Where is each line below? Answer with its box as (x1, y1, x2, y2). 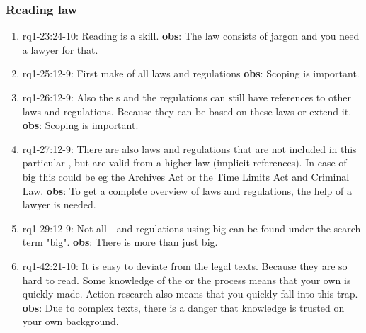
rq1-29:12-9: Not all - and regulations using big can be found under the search (22, 220, 361, 235)
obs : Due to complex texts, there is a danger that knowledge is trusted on (22, 300, 345, 315)
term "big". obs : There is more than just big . (22, 235, 218, 249)
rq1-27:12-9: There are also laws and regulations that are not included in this (22, 141, 357, 156)
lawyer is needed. (22, 197, 96, 212)
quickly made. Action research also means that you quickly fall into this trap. (22, 286, 358, 301)
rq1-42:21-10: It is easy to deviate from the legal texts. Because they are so (22, 258, 348, 273)
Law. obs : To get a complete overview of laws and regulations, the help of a (22, 183, 352, 198)
